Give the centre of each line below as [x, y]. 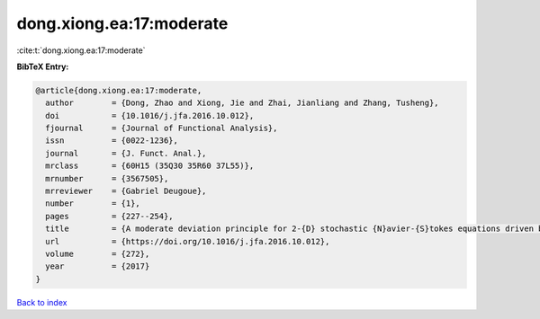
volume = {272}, [98, 254]
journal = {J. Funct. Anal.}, [126, 153]
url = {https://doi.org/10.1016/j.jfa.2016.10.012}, [188, 241]
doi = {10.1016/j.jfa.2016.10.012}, [150, 115]
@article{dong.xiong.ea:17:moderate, [119, 90]
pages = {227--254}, [110, 216]
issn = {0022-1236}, [112, 141]
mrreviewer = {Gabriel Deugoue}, [126, 191]
